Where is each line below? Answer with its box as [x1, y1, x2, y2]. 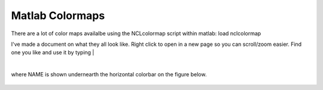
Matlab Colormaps [11, 9, 105, 22]
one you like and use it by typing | [11, 49, 95, 56]
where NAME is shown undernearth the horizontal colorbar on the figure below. [11, 71, 207, 78]
